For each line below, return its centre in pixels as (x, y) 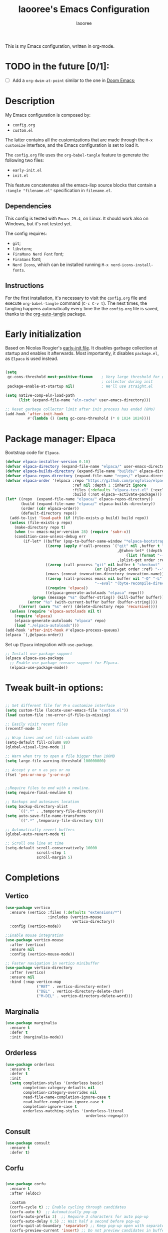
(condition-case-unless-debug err (50, 537)
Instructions (24, 286)
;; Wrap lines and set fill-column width (49, 738)
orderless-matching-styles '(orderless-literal (73, 1111)
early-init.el (27, 170)
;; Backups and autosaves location (42, 802)
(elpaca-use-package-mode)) (39, 668)
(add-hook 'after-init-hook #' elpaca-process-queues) (62, 630)
